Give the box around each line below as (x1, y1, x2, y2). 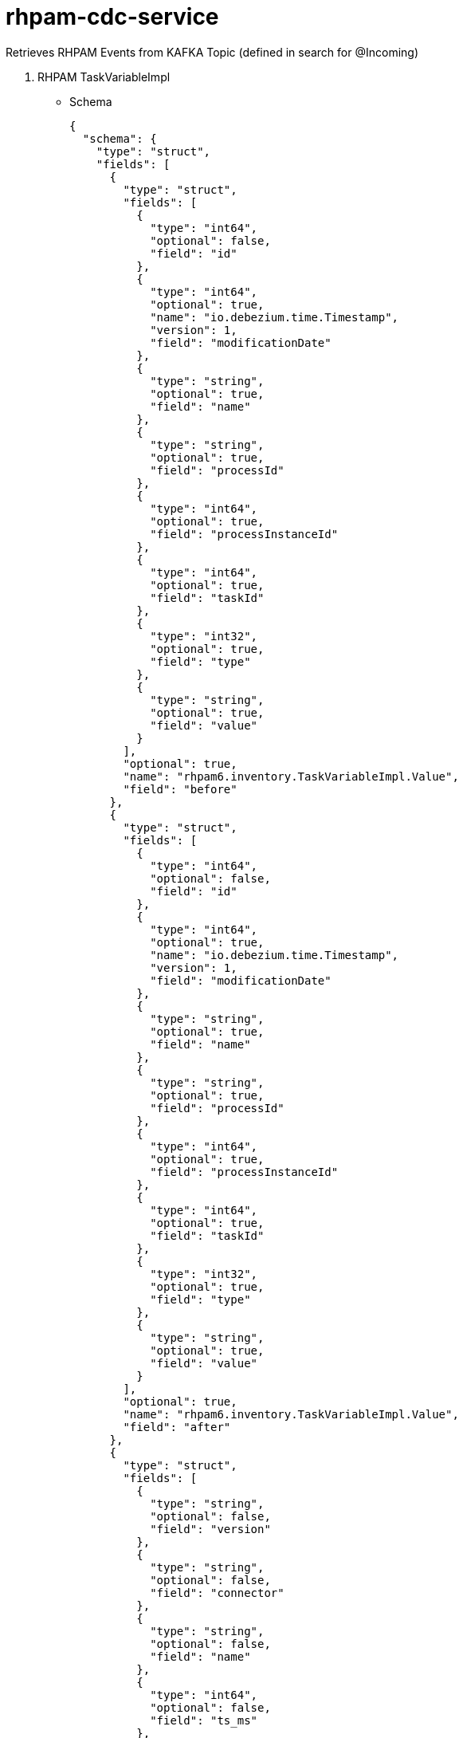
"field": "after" (123, 1420, 231, 1433)
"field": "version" (150, 1522, 271, 1535)
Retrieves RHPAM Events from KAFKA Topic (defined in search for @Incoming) (6, 45, 419, 59)
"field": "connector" (150, 1586, 284, 1599)
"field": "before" (123, 782, 237, 796)
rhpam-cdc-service (6, 3, 219, 30)
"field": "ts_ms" (150, 1713, 258, 1727)
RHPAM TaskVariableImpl (37, 69, 171, 84)
